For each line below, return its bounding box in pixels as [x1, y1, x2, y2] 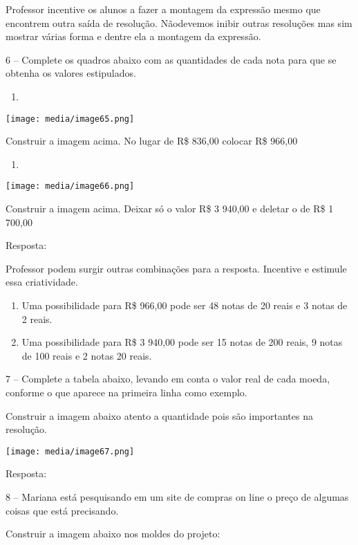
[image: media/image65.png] [6, 113, 135, 124]
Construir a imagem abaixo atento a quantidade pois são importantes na [6, 408, 313, 423]
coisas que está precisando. [6, 503, 119, 517]
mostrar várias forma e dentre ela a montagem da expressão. [6, 29, 261, 44]
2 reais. [21, 311, 53, 326]
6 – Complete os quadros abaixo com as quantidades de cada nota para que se [6, 52, 337, 66]
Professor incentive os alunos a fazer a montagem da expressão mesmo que [6, 2, 321, 16]
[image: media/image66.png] [6, 181, 135, 192]
